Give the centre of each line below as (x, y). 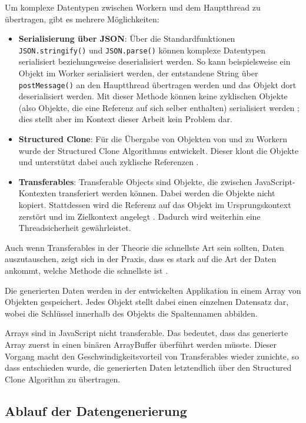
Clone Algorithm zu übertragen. (63, 379)
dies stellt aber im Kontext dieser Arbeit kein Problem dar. (125, 119)
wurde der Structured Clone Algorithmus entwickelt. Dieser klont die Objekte (159, 150)
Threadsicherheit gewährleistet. (75, 228)
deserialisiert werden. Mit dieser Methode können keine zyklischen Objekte (153, 96)
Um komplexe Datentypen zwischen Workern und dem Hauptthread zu (133, 7)
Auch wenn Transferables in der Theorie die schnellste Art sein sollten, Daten (144, 247)
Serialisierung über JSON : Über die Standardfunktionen (127, 38)
